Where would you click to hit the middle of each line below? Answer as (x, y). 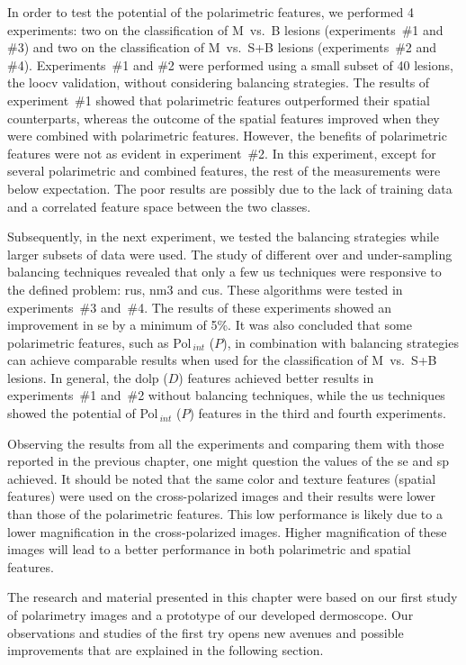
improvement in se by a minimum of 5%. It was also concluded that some (210, 325)
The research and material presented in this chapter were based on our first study (233, 597)
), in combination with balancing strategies (341, 342)
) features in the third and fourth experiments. (318, 413)
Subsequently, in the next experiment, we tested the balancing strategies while (223, 237)
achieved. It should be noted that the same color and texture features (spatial (222, 478)
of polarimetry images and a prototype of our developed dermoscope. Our (211, 615)
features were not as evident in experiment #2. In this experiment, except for (222, 153)
